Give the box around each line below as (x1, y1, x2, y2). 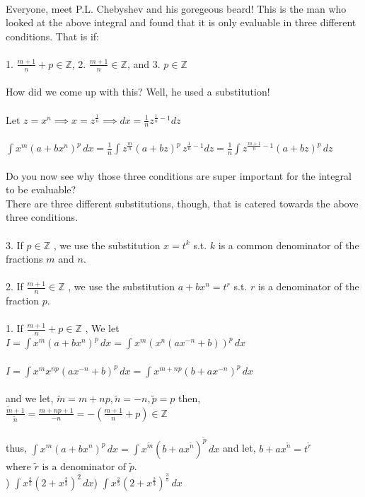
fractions (6, 251, 43, 266)
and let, (222, 440, 256, 455)
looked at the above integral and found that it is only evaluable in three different (6, 15, 357, 30)
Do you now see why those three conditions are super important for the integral (6, 168, 352, 183)
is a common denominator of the (218, 237, 359, 252)
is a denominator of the (257, 279, 359, 294)
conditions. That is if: (6, 28, 100, 43)
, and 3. (127, 56, 161, 71)
